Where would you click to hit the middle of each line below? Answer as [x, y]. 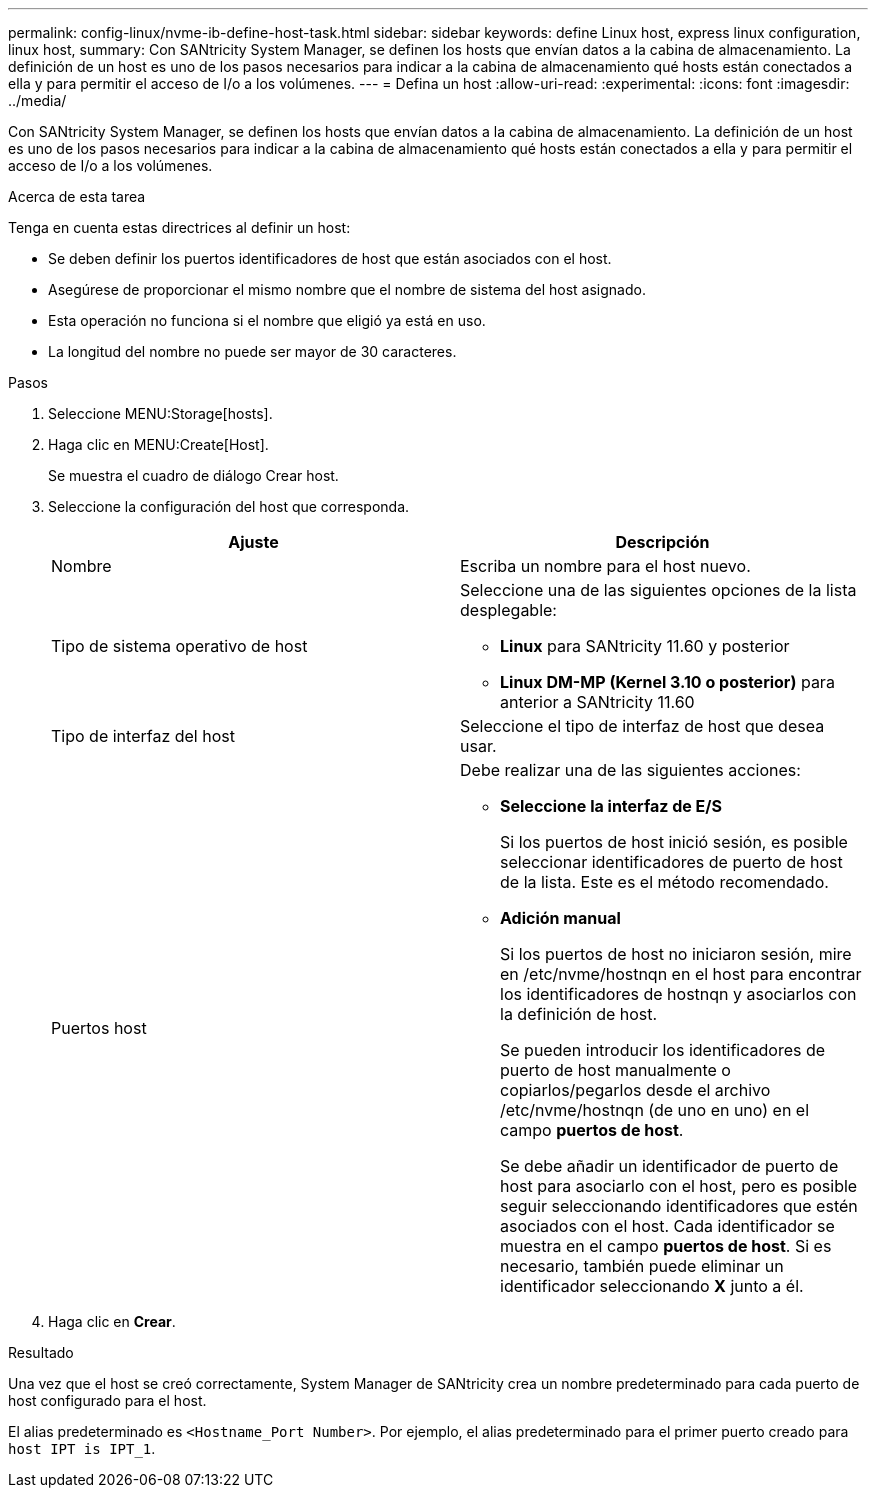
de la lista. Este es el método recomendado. [664, 882]
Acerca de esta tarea [77, 196]
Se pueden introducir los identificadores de [663, 1050]
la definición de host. [579, 1014]
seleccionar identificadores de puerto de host [671, 862]
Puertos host [99, 1028]
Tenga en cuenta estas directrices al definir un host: [179, 227]
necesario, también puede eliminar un [642, 1266]
